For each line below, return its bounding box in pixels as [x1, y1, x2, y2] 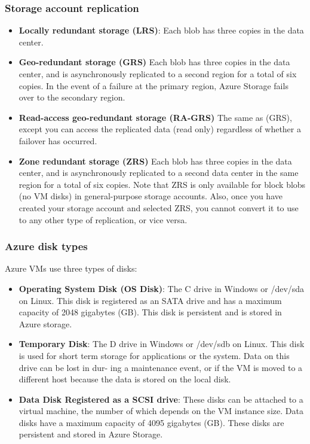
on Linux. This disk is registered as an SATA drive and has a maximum [19, 294, 282, 306]
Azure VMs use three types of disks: [5, 262, 137, 275]
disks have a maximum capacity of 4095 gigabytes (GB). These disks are [19, 416, 284, 428]
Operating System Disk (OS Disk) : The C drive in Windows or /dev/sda [19, 282, 305, 294]
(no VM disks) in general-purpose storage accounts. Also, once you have [19, 190, 283, 202]
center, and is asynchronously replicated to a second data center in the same [19, 166, 299, 179]
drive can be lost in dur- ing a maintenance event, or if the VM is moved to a [19, 361, 303, 373]
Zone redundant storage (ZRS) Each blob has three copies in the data [19, 154, 292, 167]
